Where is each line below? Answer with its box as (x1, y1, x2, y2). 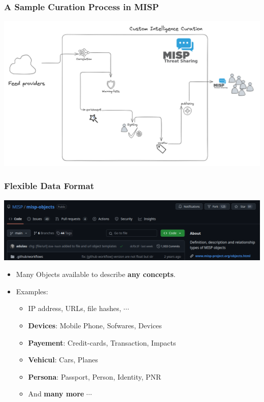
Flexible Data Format (4, 179, 94, 192)
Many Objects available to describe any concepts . (16, 269, 176, 280)
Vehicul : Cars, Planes (28, 354, 98, 365)
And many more (28, 388, 84, 399)
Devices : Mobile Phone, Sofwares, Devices (28, 320, 162, 330)
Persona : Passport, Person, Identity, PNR (28, 371, 161, 382)
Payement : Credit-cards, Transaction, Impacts (28, 337, 176, 348)
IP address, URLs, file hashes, (28, 303, 121, 314)
